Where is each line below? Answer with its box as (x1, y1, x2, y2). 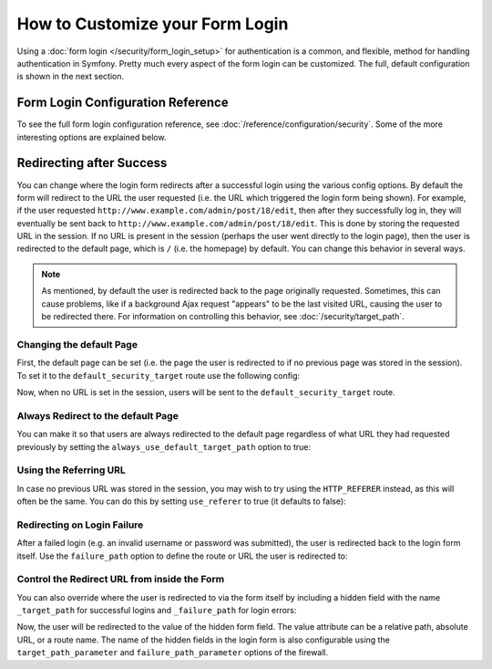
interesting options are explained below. (16, 131, 167, 142)
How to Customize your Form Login (16, 14, 289, 34)
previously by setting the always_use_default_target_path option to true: (16, 441, 312, 452)
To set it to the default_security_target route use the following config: (16, 370, 301, 381)
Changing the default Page (16, 338, 138, 350)
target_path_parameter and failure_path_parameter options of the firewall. (16, 647, 329, 658)
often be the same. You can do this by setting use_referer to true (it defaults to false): (16, 496, 346, 507)
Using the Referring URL (16, 464, 127, 476)
